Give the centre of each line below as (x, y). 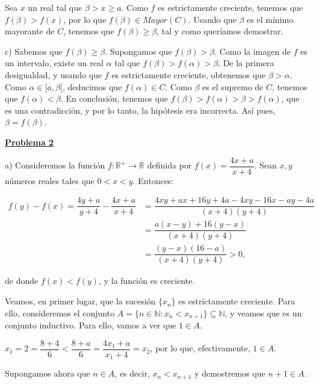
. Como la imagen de (252, 51)
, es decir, (132, 373)
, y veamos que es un (263, 313)
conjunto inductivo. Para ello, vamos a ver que (91, 325)
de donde (22, 281)
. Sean (265, 165)
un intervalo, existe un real (54, 63)
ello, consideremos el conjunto (60, 313)
